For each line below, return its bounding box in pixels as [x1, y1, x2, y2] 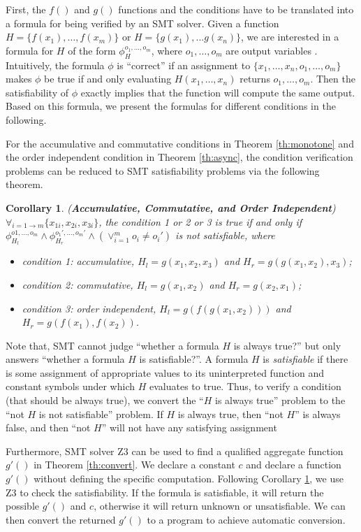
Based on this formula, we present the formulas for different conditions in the [6, 99, 336, 113]
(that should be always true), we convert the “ [6, 393, 204, 408]
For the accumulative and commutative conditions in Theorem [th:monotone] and [6, 136, 354, 150]
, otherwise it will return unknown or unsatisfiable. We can [94, 498, 346, 513]
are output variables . [226, 43, 318, 57]
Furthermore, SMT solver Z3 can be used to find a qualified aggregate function [6, 443, 344, 458]
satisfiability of [6, 85, 69, 99]
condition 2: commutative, [22, 277, 133, 292]
